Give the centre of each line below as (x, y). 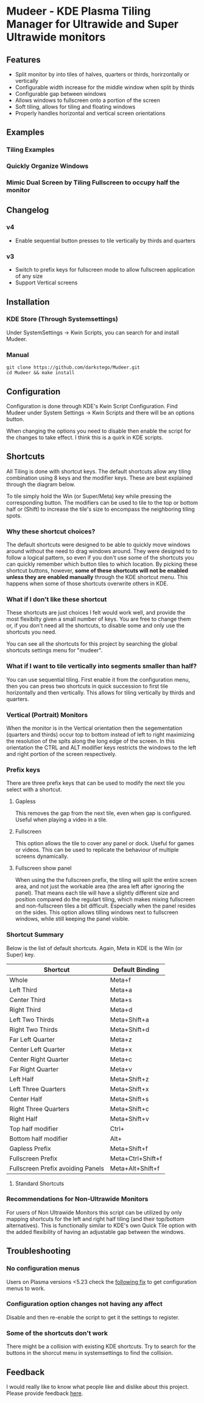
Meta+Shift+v (129, 1119)
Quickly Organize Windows (47, 166)
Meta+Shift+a (129, 1019)
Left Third (23, 990)
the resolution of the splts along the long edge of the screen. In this (91, 741)
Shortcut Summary (35, 935)
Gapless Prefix (30, 1149)
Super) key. (21, 954)
